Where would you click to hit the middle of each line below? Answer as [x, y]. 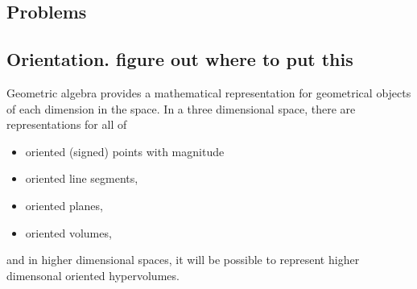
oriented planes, [64, 205]
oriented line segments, [82, 178]
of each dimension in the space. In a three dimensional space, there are [181, 108]
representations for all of [67, 124]
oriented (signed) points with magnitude [125, 151]
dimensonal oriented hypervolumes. [93, 275]
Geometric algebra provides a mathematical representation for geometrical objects [209, 92]
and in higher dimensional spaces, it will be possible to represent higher [183, 260]
